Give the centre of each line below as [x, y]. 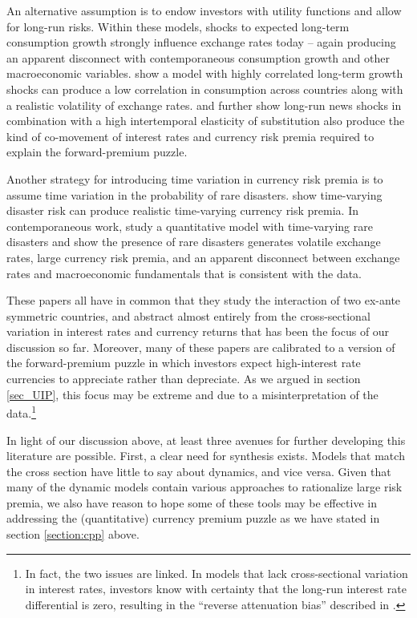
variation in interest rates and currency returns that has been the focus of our [198, 331]
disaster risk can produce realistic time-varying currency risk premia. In [183, 210]
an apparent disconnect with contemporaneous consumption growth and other [198, 57]
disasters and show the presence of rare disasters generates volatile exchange [194, 242]
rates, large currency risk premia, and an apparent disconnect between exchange [203, 257]
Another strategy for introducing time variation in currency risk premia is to [195, 178]
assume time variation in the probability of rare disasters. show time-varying [194, 194]
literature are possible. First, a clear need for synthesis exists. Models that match [206, 456]
